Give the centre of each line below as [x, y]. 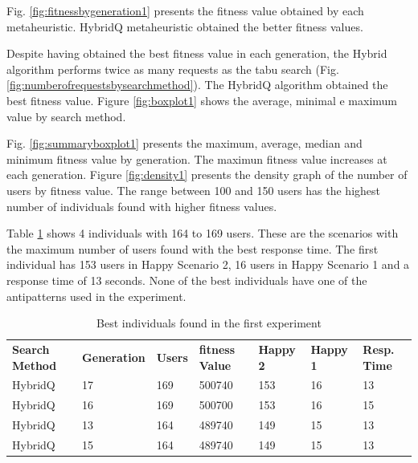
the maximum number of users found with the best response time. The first [193, 248]
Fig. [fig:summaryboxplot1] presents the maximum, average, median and [184, 143]
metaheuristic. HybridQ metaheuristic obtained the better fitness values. [185, 26]
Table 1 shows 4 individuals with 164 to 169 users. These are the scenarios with [203, 233]
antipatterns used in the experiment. [96, 296]
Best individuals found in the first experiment [209, 323]
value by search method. [66, 116]
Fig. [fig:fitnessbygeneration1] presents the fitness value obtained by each [185, 10]
